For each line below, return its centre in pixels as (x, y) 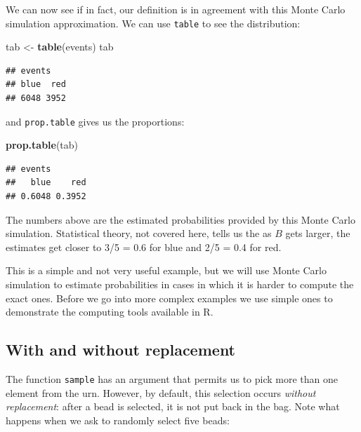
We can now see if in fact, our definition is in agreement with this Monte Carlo (176, 9)
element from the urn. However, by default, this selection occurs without (161, 392)
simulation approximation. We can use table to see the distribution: (153, 23)
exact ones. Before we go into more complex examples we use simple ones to (169, 298)
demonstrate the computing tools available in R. (110, 312)
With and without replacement (121, 350)
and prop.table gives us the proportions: (95, 121)
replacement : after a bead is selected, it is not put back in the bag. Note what (173, 406)
